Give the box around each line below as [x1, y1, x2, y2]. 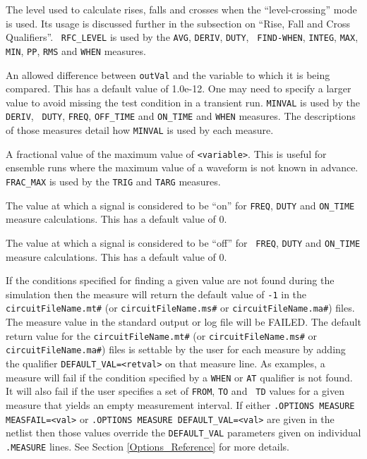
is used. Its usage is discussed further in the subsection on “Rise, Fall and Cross [6, 16, 350, 30]
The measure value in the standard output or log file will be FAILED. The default [6, 314, 361, 329]
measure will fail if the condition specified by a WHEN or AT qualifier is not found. [6, 369, 353, 384]
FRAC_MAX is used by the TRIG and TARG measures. [6, 173, 221, 188]
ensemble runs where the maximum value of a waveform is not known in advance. [6, 160, 359, 175]
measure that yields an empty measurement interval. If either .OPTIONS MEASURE [6, 397, 355, 412]
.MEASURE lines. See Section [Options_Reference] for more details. [6, 439, 289, 453]
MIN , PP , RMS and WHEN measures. [6, 43, 146, 58]
